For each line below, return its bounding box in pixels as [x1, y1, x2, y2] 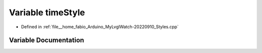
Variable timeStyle [9, 7, 85, 18]
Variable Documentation [9, 36, 84, 44]
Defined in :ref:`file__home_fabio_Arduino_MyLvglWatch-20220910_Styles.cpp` [21, 24, 179, 30]
